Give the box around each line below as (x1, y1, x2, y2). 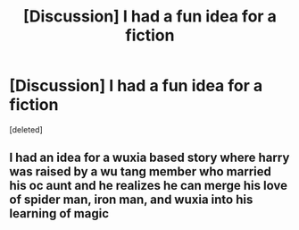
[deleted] (9, 124, 43, 135)
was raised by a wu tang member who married (9, 164, 272, 180)
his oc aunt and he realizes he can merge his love (9, 178, 288, 193)
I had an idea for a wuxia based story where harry (9, 150, 290, 166)
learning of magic (9, 206, 110, 221)
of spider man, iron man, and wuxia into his (9, 192, 253, 208)
